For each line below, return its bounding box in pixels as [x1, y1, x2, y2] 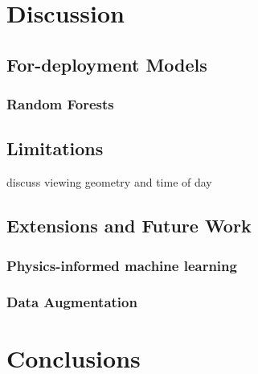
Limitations [6, 136, 104, 161]
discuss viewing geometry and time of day [6, 174, 212, 191]
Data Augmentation [6, 292, 137, 312]
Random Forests [6, 94, 114, 114]
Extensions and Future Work [6, 213, 252, 238]
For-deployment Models [6, 51, 207, 76]
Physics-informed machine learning [6, 255, 237, 275]
